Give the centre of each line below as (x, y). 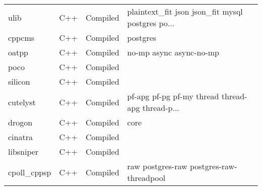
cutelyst (22, 102)
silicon (19, 81)
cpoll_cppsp (30, 172)
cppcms (21, 38)
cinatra (20, 137)
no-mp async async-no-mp (173, 52)
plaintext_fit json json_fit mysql (185, 11)
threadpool (146, 178)
